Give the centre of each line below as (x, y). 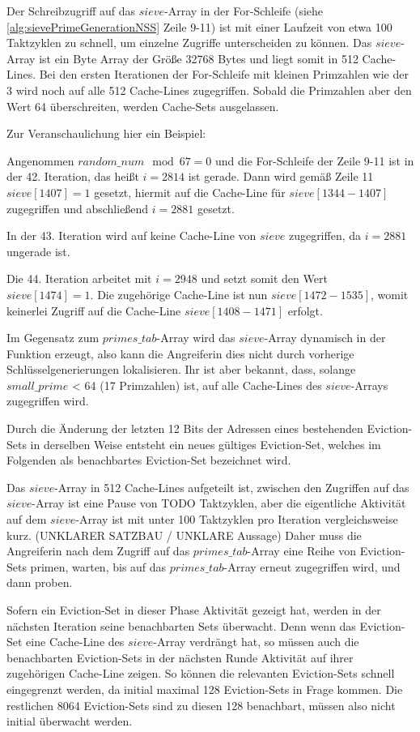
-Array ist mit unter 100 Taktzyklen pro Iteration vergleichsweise (237, 519)
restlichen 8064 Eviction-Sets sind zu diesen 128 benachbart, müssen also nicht (201, 705)
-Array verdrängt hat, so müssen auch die (256, 642)
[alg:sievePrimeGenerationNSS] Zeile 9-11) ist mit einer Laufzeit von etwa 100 (199, 26)
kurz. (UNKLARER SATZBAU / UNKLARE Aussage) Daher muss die (184, 535)
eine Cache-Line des (75, 642)
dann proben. (40, 582)
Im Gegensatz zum (53, 338)
